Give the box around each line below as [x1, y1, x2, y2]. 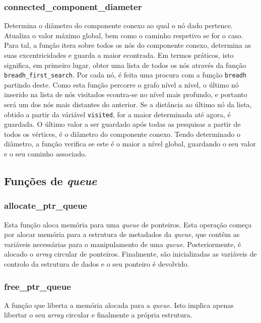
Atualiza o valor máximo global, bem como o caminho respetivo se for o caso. [4, 30, 243, 40]
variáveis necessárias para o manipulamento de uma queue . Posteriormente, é [4, 238, 241, 249]
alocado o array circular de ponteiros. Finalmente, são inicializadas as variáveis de [4, 249, 257, 259]
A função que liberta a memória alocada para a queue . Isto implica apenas [4, 299, 234, 310]
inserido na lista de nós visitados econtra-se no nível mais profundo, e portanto [4, 89, 247, 100]
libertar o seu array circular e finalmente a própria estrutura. [4, 309, 192, 320]
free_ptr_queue [4, 280, 71, 292]
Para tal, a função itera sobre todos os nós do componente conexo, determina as [4, 40, 251, 50]
